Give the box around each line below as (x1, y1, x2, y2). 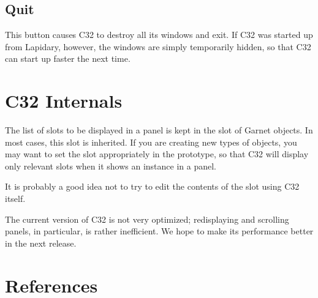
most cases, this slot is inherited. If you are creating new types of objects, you (5, 135, 297, 148)
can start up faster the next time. (5, 52, 131, 65)
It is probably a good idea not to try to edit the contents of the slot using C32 (5, 180, 300, 193)
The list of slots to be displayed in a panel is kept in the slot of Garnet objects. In (5, 124, 313, 136)
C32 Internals (5, 88, 123, 113)
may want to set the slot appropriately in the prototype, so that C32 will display (5, 147, 309, 160)
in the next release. (5, 236, 77, 249)
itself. (5, 192, 26, 205)
